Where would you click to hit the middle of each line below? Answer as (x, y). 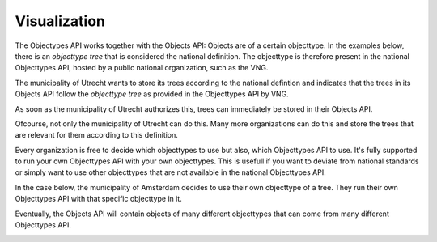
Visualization (60, 21)
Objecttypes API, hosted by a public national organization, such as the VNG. (142, 68)
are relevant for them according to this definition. (96, 135)
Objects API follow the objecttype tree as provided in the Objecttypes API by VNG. (152, 94)
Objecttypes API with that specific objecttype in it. (98, 199)
